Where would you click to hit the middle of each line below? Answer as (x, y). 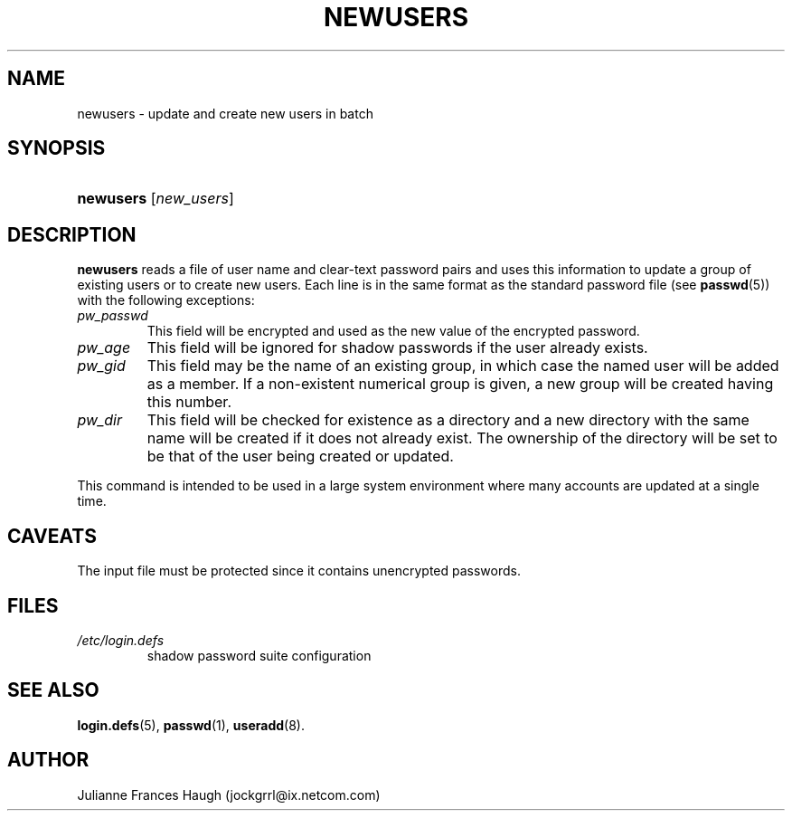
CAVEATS (52, 536)
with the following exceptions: (166, 300)
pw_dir (100, 420)
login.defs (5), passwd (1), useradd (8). (191, 725)
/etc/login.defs (121, 640)
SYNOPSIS (57, 148)
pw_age (104, 348)
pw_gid (101, 366)
